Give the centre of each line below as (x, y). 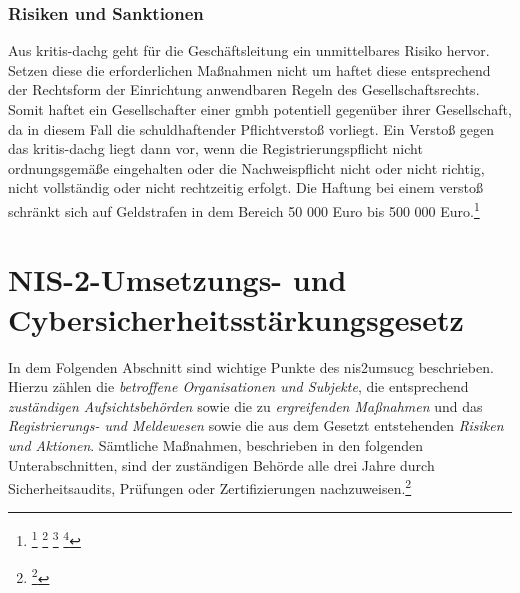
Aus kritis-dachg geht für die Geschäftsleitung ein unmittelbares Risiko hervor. (249, 50)
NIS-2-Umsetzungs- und (177, 279)
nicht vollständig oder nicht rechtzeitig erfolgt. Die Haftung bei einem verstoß (245, 187)
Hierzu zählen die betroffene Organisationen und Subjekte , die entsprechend (238, 386)
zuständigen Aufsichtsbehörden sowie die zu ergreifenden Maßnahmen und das (245, 405)
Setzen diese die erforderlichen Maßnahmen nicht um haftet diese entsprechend (249, 69)
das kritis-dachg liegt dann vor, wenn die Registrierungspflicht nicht (215, 148)
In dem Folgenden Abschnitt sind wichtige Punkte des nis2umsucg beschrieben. (251, 366)
